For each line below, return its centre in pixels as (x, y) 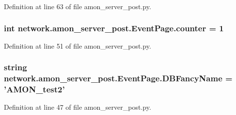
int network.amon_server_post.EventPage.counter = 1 (114, 28)
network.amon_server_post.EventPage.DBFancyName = (118, 78)
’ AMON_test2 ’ (34, 89)
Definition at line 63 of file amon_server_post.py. (78, 6)
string (16, 67)
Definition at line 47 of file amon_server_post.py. (78, 107)
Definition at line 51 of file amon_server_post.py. (78, 45)
